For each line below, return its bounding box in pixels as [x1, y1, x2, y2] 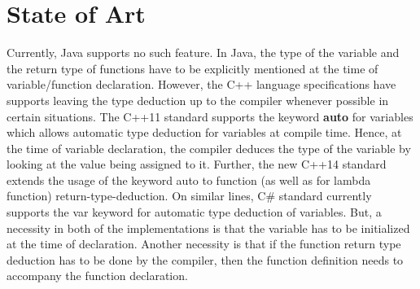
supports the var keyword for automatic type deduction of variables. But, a [7, 204, 382, 221]
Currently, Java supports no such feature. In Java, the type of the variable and [7, 44, 400, 61]
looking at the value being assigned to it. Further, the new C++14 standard [7, 155, 387, 173]
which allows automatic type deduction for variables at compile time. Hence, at [7, 124, 402, 141]
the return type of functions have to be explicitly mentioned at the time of [7, 59, 378, 77]
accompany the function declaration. [7, 267, 188, 284]
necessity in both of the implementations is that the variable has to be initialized [7, 219, 410, 236]
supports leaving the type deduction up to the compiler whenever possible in [7, 91, 389, 108]
